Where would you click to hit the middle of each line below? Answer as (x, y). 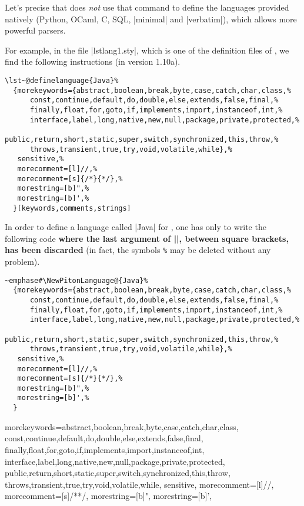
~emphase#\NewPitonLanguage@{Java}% (76, 280)
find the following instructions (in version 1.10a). (93, 61)
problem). (22, 261)
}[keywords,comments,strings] (72, 208)
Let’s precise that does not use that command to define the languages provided (147, 7)
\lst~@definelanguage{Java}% (62, 80)
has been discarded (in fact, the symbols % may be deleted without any (138, 250)
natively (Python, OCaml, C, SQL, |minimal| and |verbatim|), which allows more (151, 19)
